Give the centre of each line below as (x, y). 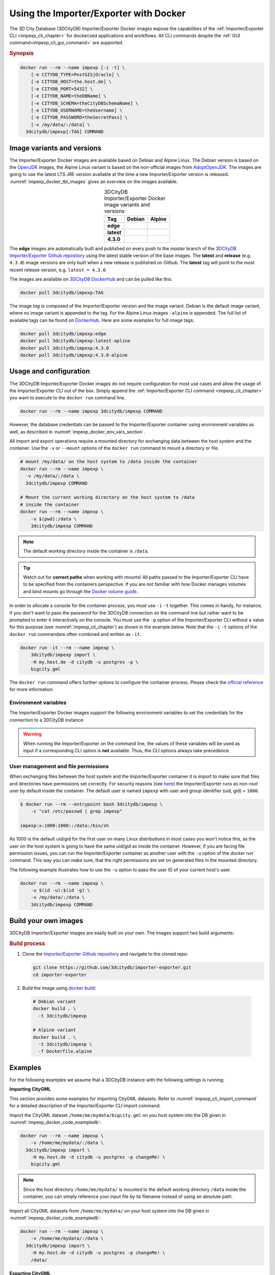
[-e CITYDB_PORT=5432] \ (62, 89)
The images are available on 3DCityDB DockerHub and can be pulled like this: (91, 279)
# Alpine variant (54, 1030)
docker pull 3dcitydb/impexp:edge (63, 334)
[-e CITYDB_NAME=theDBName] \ (68, 96)
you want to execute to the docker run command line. (67, 398)
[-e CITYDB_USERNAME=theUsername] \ (76, 110)
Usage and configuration (50, 372)
